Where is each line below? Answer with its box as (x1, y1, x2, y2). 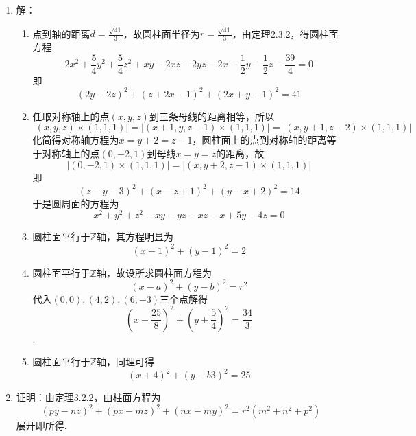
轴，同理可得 (96, 354, 154, 369)
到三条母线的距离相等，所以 (149, 108, 274, 123)
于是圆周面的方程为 (32, 196, 119, 210)
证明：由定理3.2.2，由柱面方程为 (16, 390, 161, 404)
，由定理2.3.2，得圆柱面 (232, 26, 339, 41)
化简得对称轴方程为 (32, 133, 119, 147)
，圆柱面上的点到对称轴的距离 (192, 133, 327, 147)
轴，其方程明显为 (96, 229, 173, 244)
